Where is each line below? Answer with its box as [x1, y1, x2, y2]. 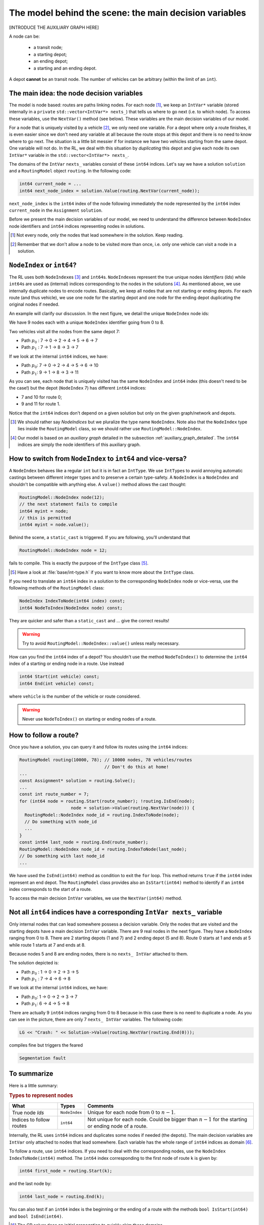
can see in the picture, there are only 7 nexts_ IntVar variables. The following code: [9, 1017, 183, 1023]
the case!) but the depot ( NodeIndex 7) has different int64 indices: [9, 385, 147, 391]
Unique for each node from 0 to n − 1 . [87, 1109, 176, 1116]
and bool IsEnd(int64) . [9, 1213, 63, 1219]
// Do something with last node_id [19, 853, 105, 858]
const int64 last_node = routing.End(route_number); [19, 839, 149, 845]
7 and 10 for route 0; [21, 394, 62, 400]
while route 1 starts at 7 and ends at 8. [9, 942, 86, 948]
